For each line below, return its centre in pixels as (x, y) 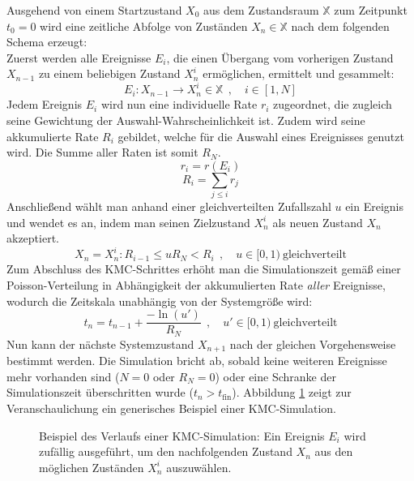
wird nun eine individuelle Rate (179, 104)
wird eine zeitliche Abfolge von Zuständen (144, 26)
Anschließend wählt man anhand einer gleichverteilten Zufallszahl (169, 206)
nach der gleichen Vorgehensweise (313, 344)
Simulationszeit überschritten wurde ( (100, 392)
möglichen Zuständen (92, 467)
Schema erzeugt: (47, 42)
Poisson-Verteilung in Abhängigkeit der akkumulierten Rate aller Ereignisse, (196, 285)
